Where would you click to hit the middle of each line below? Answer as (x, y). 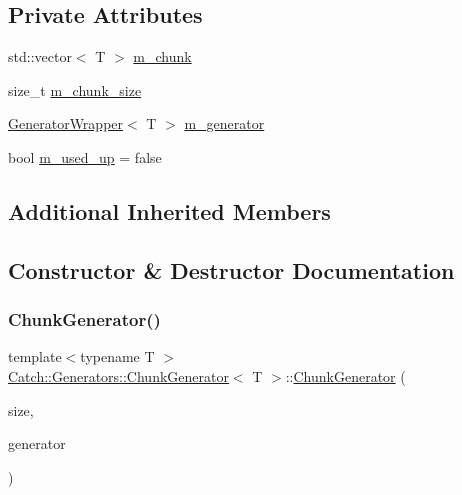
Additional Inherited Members (169, 210)
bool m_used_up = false (85, 156)
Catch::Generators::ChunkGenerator (118, 375)
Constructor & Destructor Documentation (231, 269)
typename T (117, 356)
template (35, 356)
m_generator (224, 123)
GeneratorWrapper (66, 123)
